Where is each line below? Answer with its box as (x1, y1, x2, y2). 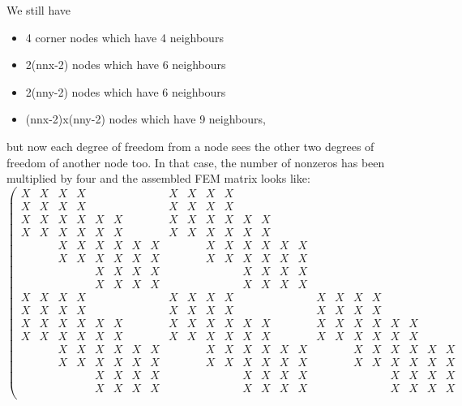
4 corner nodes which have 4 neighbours (25, 28, 224, 45)
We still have (6, 2, 71, 18)
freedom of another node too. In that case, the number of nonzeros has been (6, 153, 385, 171)
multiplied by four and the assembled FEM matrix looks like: (6, 170, 310, 187)
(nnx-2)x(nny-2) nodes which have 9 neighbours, (25, 110, 266, 127)
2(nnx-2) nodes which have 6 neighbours (25, 56, 226, 73)
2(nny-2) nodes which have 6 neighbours (25, 83, 226, 100)
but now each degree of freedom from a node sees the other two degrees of (6, 137, 374, 154)
